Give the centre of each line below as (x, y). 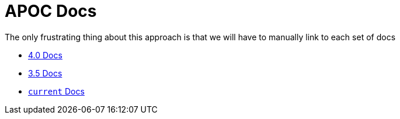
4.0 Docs (45, 55)
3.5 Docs (45, 73)
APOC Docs (51, 11)
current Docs (56, 91)
